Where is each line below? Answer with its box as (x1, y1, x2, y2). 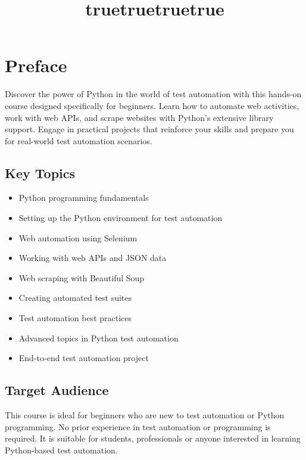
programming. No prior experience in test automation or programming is (5, 420, 271, 433)
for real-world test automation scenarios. (5, 134, 152, 147)
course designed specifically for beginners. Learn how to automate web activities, (5, 99, 299, 111)
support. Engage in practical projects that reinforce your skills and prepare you (5, 123, 294, 135)
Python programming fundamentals (18, 191, 149, 204)
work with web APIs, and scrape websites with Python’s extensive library (5, 111, 274, 123)
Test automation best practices (18, 312, 132, 324)
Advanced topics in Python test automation (18, 331, 179, 344)
